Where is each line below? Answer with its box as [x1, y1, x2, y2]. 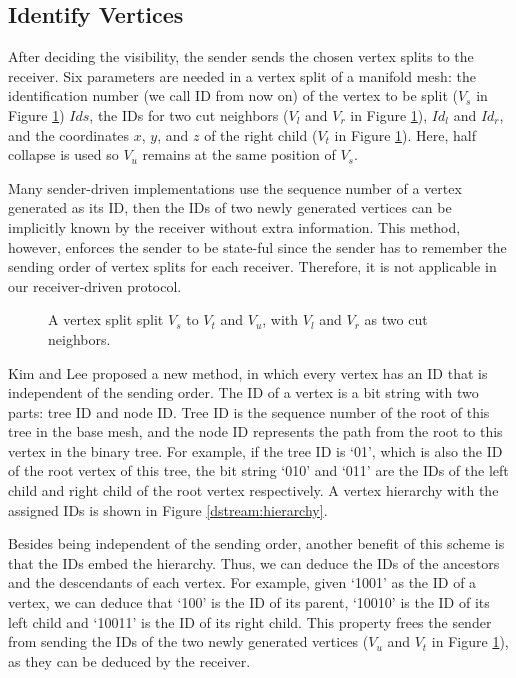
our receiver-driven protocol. [8, 275, 182, 296]
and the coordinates [8, 124, 130, 145]
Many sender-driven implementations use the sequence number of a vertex [8, 177, 462, 198]
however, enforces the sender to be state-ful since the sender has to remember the [8, 236, 507, 257]
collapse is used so [8, 144, 119, 165]
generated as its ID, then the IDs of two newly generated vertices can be [8, 197, 452, 218]
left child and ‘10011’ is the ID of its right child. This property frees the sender [8, 611, 492, 632]
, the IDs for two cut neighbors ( [89, 104, 289, 125]
